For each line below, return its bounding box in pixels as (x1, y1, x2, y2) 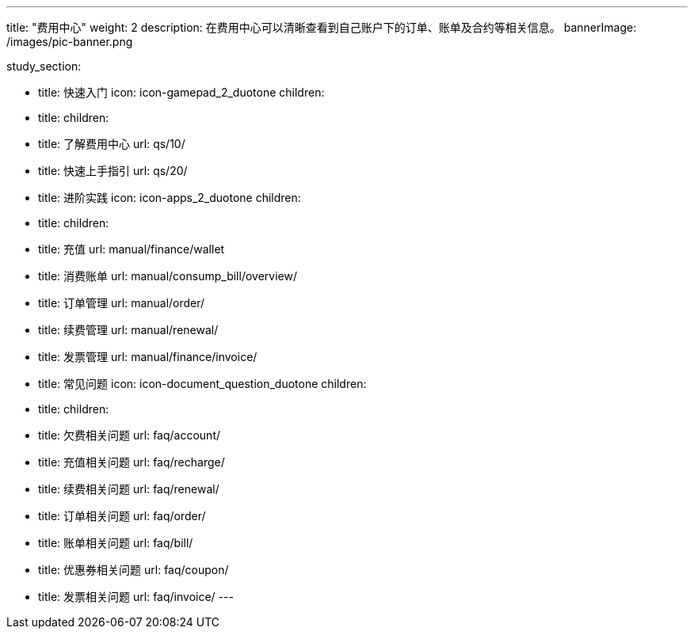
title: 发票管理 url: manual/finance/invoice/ (38, 350, 257, 363)
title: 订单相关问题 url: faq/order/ (38, 509, 206, 523)
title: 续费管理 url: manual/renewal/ (38, 323, 219, 337)
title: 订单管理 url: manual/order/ (38, 296, 205, 310)
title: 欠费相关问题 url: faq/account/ (38, 428, 221, 442)
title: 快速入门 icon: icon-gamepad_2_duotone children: (38, 86, 325, 99)
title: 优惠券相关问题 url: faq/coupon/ (38, 563, 229, 576)
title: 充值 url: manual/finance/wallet (38, 242, 225, 256)
